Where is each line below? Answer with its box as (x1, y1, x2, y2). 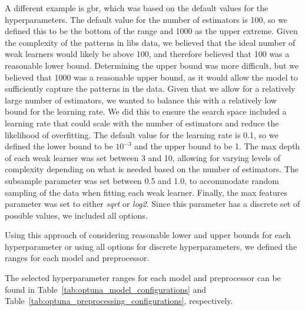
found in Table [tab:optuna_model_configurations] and (5, 283, 207, 295)
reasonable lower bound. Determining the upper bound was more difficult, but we (5, 59, 299, 71)
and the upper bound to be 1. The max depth (134, 140, 300, 152)
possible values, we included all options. (5, 209, 148, 221)
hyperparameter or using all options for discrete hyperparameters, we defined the (5, 240, 297, 252)
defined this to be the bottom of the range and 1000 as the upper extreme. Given (5, 25, 298, 37)
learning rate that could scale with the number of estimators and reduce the (5, 116, 279, 129)
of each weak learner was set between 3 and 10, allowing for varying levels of (5, 151, 281, 163)
